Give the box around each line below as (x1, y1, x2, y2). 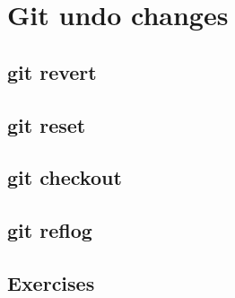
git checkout (7, 163, 122, 191)
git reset (7, 110, 86, 138)
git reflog (7, 216, 92, 244)
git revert (7, 57, 97, 85)
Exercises (7, 268, 95, 296)
